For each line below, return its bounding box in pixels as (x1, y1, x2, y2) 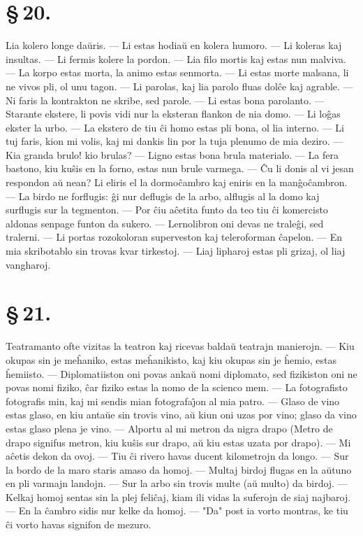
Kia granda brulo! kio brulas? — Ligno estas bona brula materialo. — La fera (6, 147, 339, 162)
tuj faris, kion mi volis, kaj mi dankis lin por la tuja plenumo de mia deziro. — (6, 134, 343, 148)
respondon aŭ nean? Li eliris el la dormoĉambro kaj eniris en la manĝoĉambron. (6, 175, 348, 190)
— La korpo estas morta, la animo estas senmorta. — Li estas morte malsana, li (6, 65, 349, 80)
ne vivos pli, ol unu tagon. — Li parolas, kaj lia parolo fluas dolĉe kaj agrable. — (6, 78, 353, 93)
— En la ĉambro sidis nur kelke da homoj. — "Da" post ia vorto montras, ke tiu (6, 503, 348, 518)
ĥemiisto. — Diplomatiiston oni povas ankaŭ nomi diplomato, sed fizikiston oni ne (6, 366, 357, 381)
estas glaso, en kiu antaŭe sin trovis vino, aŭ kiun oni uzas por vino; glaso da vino (6, 407, 357, 422)
